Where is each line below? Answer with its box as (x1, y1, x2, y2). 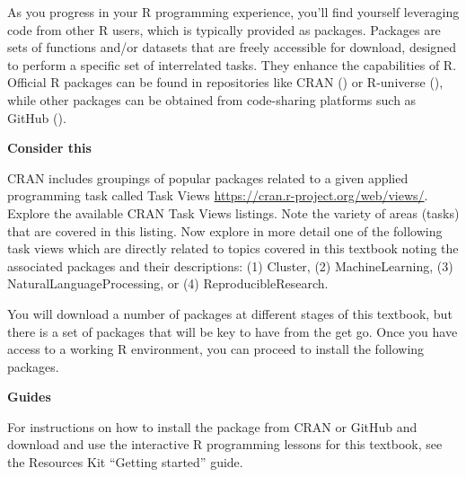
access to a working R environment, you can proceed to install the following (7, 340, 425, 358)
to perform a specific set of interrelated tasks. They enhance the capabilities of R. (7, 55, 457, 74)
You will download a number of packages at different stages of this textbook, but (7, 304, 453, 322)
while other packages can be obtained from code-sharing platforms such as (7, 90, 417, 109)
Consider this (7, 138, 92, 157)
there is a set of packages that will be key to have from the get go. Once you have (7, 322, 458, 340)
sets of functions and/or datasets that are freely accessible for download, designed (7, 38, 457, 57)
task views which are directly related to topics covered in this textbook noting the (7, 239, 459, 258)
